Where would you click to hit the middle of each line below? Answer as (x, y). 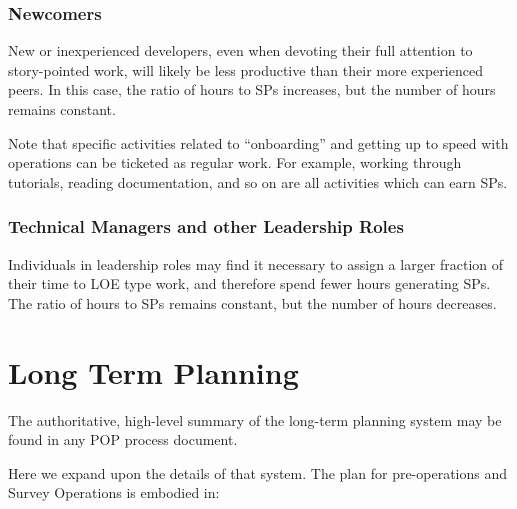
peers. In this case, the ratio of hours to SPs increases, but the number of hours (252, 89)
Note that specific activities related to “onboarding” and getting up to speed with (258, 142)
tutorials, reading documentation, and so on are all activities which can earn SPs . (258, 181)
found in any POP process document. (123, 439)
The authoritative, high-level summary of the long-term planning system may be (255, 419)
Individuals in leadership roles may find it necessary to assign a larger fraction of (256, 263)
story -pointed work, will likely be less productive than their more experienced (245, 69)
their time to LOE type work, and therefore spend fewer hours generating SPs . (249, 283)
